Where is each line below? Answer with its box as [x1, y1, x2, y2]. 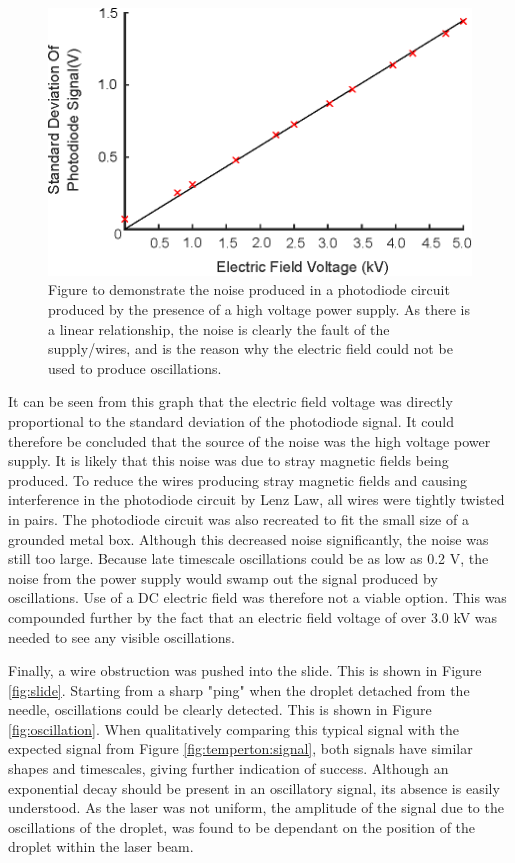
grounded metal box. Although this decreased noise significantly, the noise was [8, 528, 489, 549]
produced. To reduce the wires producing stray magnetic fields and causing [8, 469, 468, 490]
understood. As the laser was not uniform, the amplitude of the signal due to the [8, 797, 504, 818]
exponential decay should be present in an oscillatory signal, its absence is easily [8, 777, 500, 798]
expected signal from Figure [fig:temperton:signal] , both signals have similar [8, 738, 473, 759]
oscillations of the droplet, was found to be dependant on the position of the [8, 816, 476, 837]
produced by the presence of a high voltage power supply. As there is [48, 299, 471, 320]
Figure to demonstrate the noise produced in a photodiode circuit [48, 279, 450, 300]
